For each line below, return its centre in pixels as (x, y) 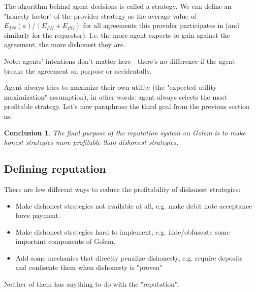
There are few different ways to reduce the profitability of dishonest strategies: (122, 189)
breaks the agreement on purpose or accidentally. (78, 70)
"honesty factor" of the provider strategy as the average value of (100, 15)
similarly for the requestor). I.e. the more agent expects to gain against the (117, 35)
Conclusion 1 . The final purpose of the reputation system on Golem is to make (125, 132)
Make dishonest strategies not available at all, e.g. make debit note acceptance (134, 205)
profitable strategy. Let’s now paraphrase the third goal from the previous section (127, 106)
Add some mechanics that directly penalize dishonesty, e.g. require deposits (129, 257)
